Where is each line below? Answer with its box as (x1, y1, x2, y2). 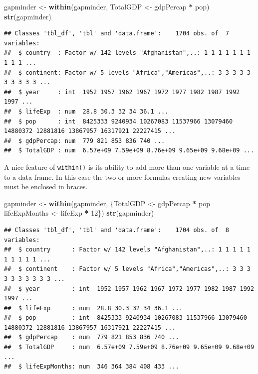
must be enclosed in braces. (4, 181, 88, 192)
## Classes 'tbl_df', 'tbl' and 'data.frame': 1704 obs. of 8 (4, 226, 230, 234)
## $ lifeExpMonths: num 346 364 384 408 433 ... (4, 363, 179, 371)
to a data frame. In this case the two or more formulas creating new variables (4, 171, 241, 182)
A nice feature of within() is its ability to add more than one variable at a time (4, 161, 250, 172)
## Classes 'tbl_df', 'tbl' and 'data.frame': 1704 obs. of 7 (4, 30, 230, 37)
